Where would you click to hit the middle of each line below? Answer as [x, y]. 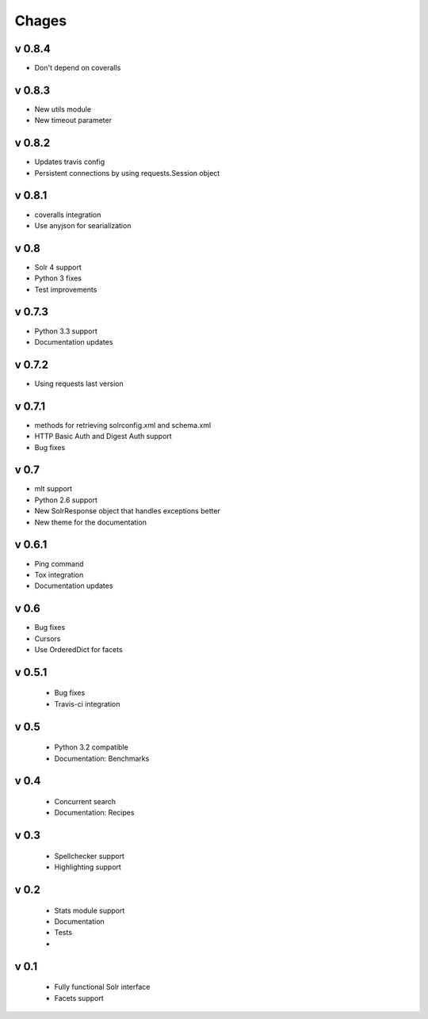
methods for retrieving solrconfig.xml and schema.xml [123, 425]
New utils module [63, 109]
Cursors [48, 639]
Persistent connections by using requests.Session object [127, 173]
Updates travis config [70, 162]
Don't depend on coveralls [78, 68]
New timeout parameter [73, 120]
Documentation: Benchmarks [102, 758]
